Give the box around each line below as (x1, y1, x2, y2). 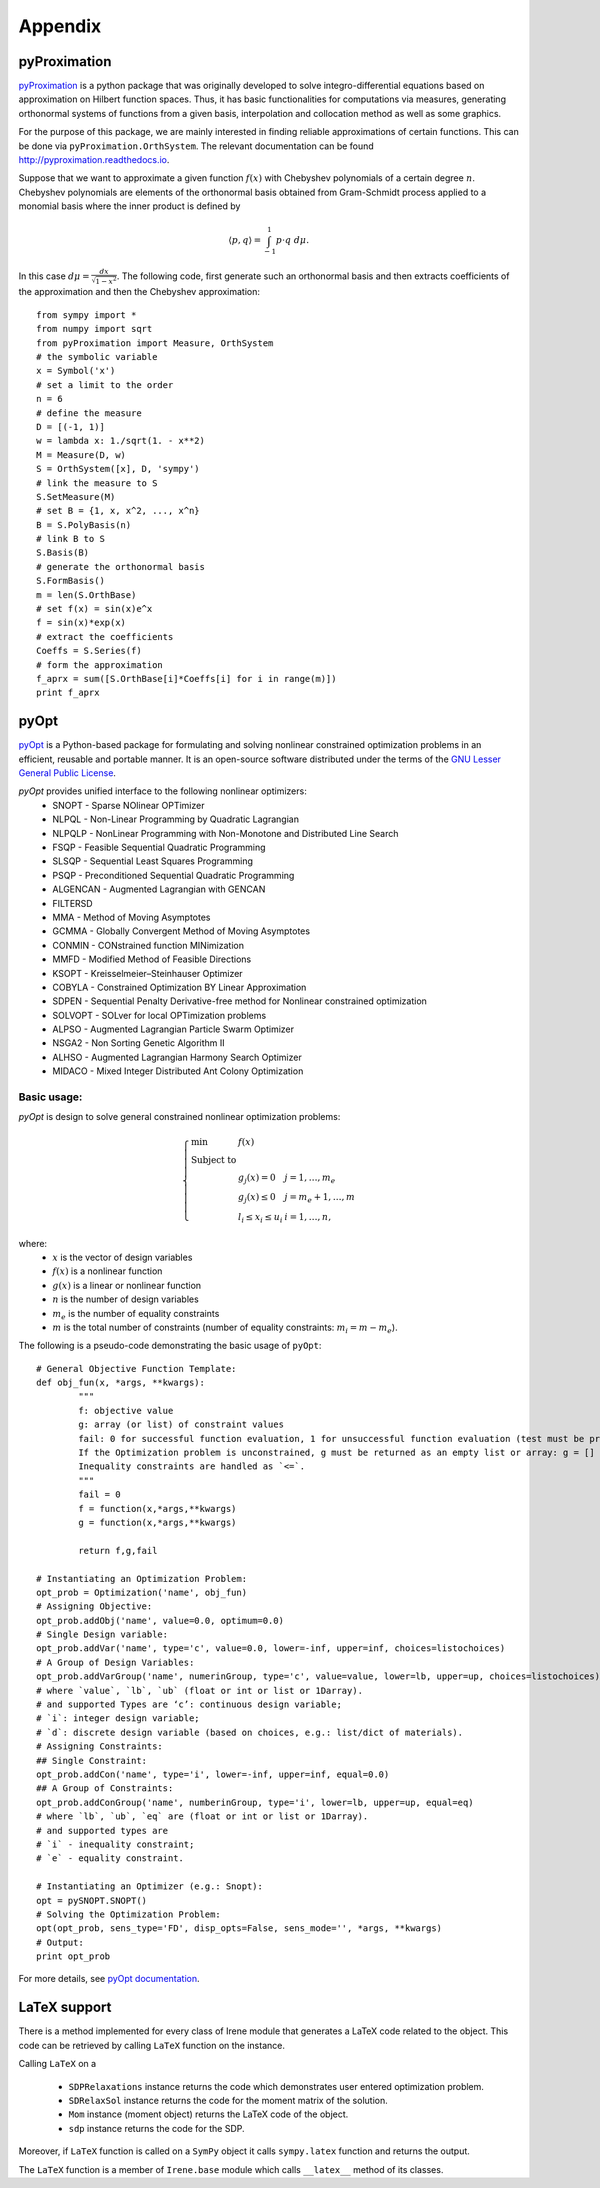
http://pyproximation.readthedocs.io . (18, 154, 170, 166)
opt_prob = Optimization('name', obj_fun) (36, 1586, 248, 1598)
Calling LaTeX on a (18, 2058, 97, 2070)
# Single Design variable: (36, 1629, 169, 1640)
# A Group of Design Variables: (36, 1656, 195, 1668)
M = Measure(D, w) (36, 449, 127, 460)
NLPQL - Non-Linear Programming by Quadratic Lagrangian (52, 813, 300, 825)
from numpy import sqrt (36, 323, 153, 335)
